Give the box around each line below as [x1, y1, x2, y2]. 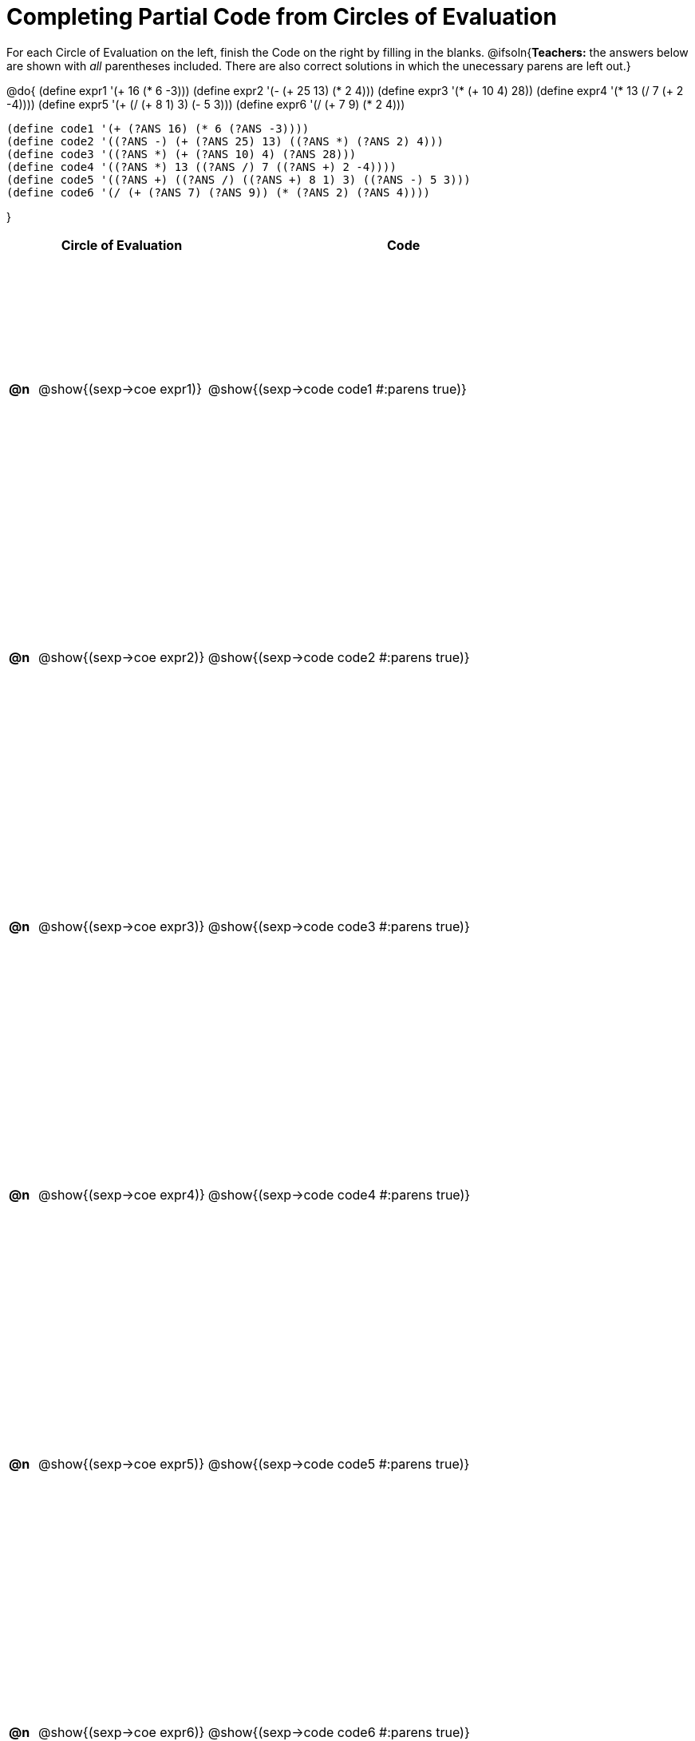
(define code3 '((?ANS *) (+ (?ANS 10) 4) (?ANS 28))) [6, 147, 357, 161]
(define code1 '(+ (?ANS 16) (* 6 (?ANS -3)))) [6, 121, 310, 135]
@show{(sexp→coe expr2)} [38, 649, 205, 666]
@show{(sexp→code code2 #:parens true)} [207, 649, 470, 666]
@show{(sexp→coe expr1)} [38, 380, 202, 397]
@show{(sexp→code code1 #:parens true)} [207, 380, 467, 397]
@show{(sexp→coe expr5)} [38, 1455, 204, 1472]
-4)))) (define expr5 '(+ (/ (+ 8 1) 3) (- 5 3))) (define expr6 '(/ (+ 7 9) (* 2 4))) [6, 97, 405, 111]
